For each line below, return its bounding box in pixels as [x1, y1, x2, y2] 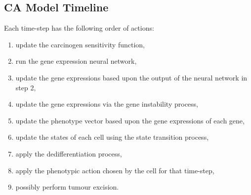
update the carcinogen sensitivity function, [15, 39, 145, 49]
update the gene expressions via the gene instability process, [15, 99, 198, 109]
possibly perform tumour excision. [15, 182, 119, 192]
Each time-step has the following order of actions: [4, 23, 154, 33]
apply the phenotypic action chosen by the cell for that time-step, [15, 165, 214, 175]
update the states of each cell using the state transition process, [15, 132, 209, 142]
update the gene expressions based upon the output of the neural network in [15, 72, 248, 82]
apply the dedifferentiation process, [15, 148, 122, 158]
